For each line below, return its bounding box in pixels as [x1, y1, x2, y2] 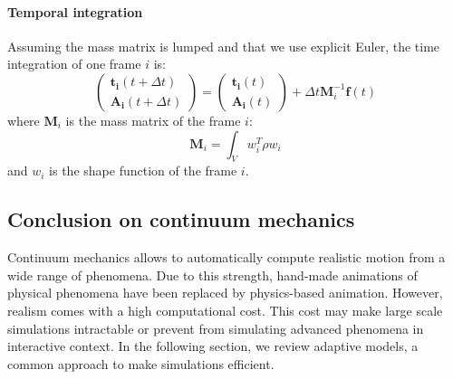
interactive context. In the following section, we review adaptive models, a [7, 336, 419, 355]
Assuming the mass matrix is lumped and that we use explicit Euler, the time [7, 36, 440, 55]
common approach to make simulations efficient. [7, 354, 275, 373]
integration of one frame [7, 54, 141, 73]
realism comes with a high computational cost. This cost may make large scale [7, 300, 443, 319]
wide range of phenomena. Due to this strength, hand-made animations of [7, 265, 418, 284]
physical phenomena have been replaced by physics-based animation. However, [7, 283, 443, 302]
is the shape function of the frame [49, 161, 237, 180]
